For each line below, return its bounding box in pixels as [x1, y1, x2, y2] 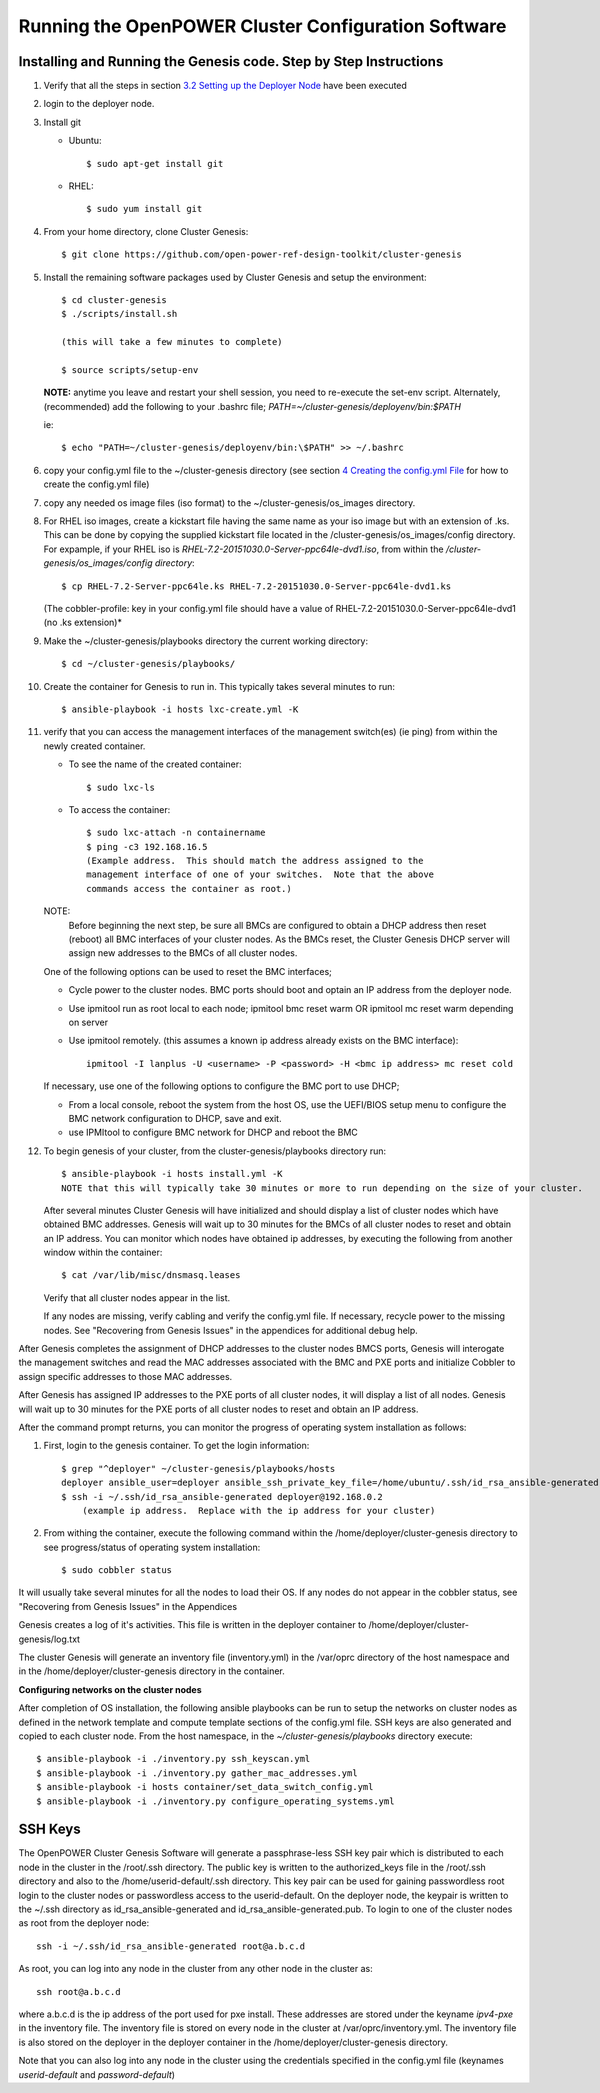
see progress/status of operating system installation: [43, 1541, 261, 1553]
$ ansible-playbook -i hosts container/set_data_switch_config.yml [36, 1781, 374, 1793]
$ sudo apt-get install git [86, 158, 224, 169]
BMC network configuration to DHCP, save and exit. [68, 1112, 282, 1124]
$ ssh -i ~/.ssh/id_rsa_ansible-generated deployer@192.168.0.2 [61, 1491, 384, 1502]
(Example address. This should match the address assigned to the [86, 855, 424, 867]
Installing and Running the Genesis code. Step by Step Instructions [18, 53, 444, 70]
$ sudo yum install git [86, 203, 203, 215]
